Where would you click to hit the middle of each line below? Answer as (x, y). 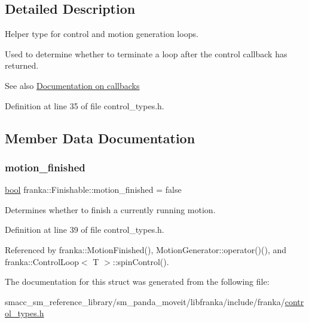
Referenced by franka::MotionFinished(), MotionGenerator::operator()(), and (146, 249)
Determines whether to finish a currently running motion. (110, 209)
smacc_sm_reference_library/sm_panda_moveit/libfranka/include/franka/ (145, 301)
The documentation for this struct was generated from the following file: (137, 282)
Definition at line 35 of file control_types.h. (85, 105)
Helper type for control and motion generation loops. (102, 34)
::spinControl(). (141, 261)
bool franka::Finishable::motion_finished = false (93, 190)
